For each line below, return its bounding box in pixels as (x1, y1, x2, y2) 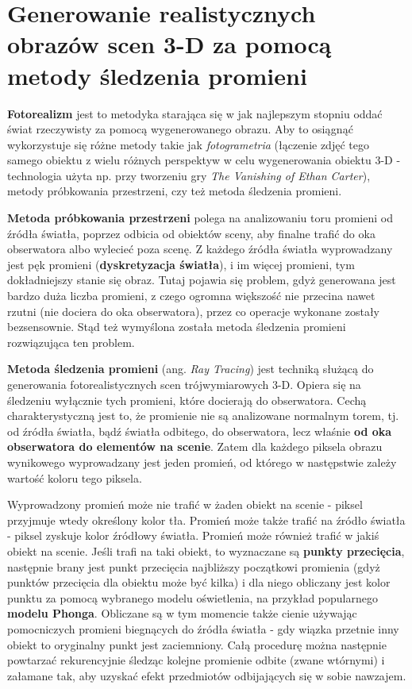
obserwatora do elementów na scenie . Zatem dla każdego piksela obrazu (7, 438, 383, 455)
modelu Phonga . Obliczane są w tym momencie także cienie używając (7, 605, 357, 622)
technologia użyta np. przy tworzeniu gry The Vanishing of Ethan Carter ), (7, 167, 371, 183)
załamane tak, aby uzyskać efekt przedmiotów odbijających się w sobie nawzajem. (7, 667, 406, 683)
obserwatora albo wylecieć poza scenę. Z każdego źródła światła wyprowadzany (7, 241, 393, 257)
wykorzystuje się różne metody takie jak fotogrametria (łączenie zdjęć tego (7, 136, 369, 152)
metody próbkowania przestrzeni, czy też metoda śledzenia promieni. (7, 183, 342, 199)
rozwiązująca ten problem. (7, 333, 135, 350)
